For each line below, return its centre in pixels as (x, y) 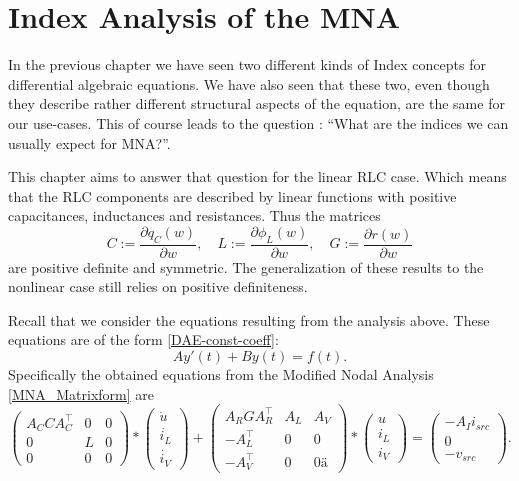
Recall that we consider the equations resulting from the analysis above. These (249, 319)
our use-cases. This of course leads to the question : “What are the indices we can (258, 122)
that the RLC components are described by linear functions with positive (232, 195)
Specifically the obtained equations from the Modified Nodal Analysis (221, 374)
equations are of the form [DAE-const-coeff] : (143, 339)
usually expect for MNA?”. (89, 142)
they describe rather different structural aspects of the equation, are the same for (256, 103)
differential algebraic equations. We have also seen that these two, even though (249, 83)
